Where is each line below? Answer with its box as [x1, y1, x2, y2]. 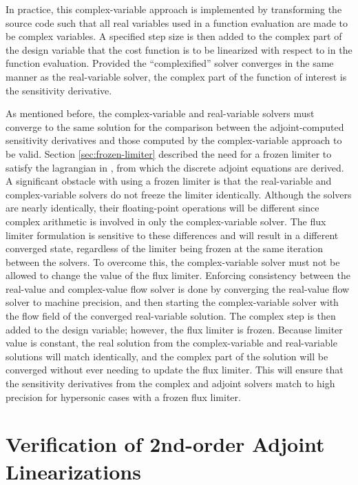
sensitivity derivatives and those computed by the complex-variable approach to [6, 133, 342, 147]
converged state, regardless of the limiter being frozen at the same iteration [6, 241, 323, 256]
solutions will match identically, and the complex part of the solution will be [6, 349, 328, 363]
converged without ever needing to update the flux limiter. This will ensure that [6, 362, 344, 377]
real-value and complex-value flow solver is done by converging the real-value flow [6, 281, 350, 296]
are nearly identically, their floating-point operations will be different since [6, 200, 319, 215]
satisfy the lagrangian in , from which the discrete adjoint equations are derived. [6, 160, 344, 174]
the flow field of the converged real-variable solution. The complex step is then [6, 309, 336, 323]
